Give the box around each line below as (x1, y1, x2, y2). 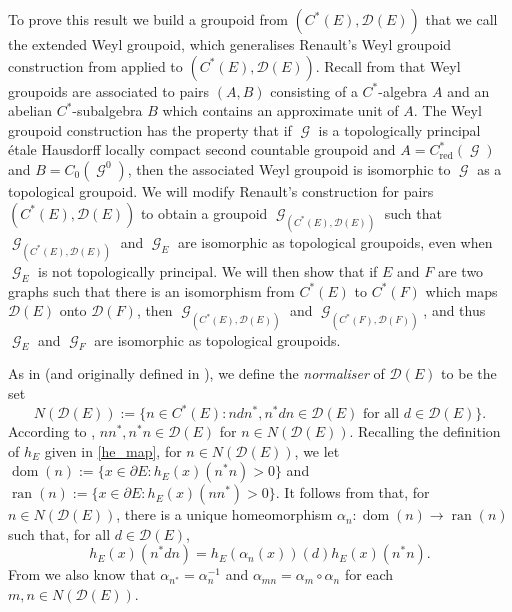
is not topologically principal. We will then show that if (38, 260, 378, 281)
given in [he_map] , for (44, 440, 182, 461)
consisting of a (270, 80, 358, 101)
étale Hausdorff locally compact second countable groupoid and (8, 139, 396, 160)
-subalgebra (72, 100, 143, 121)
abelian (8, 100, 52, 121)
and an (447, 80, 490, 101)
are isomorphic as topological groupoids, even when (177, 231, 493, 252)
